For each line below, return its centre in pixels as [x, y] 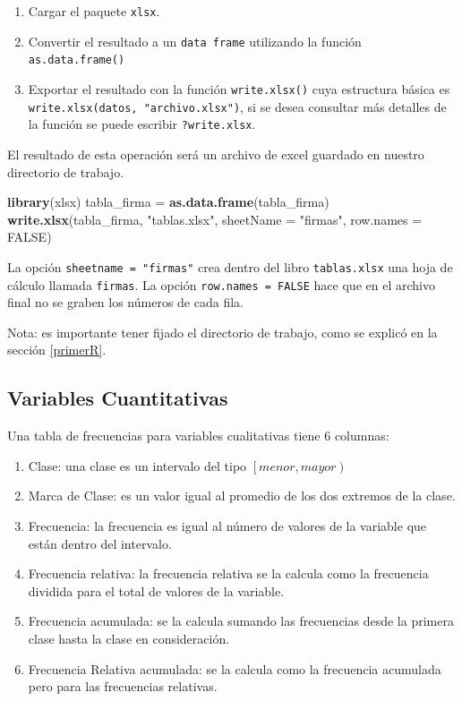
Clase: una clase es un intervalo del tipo [137, 465]
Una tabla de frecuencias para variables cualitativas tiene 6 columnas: [198, 436]
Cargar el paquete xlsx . [94, 11]
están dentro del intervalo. [100, 543]
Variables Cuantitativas [118, 398]
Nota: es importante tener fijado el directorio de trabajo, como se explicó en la [222, 332]
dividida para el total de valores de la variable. [156, 590]
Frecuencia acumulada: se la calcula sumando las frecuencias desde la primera [241, 621]
